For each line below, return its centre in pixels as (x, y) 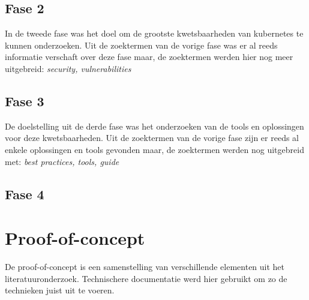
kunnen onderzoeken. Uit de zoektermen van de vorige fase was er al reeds (141, 45)
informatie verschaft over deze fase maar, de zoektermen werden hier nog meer (149, 57)
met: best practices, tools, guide (62, 161)
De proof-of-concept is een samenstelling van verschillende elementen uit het (145, 267)
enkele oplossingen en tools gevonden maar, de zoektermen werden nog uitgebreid (154, 149)
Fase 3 (25, 100)
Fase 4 (25, 193)
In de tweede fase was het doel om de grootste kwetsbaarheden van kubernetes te (154, 33)
